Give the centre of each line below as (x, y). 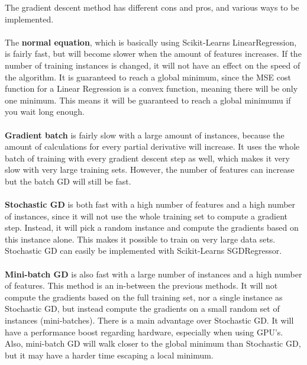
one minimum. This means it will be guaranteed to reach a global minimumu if (148, 100)
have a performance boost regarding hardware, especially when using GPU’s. (144, 332)
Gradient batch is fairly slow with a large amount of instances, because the (145, 135)
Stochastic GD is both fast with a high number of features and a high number (150, 204)
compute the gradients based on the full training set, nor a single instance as (144, 297)
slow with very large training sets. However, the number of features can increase (150, 169)
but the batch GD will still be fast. (68, 181)
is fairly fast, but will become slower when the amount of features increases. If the (153, 54)
